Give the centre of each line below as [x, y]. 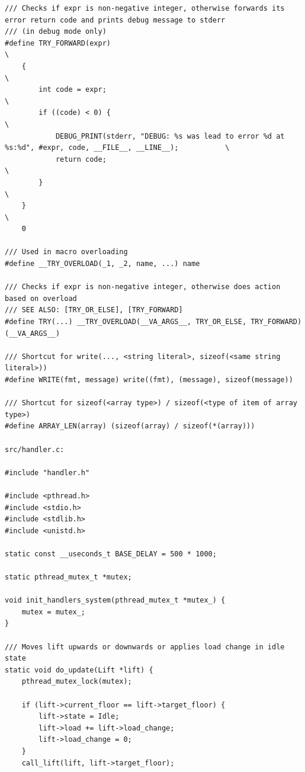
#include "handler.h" [47, 473]
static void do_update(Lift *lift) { [79, 670]
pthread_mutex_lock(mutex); [77, 682]
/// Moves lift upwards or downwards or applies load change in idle [145, 647]
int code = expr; [73, 90]
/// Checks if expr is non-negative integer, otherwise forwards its [145, 8]
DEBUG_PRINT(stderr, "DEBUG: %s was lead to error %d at [170, 136]
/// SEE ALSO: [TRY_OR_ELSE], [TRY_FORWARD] [94, 310]
